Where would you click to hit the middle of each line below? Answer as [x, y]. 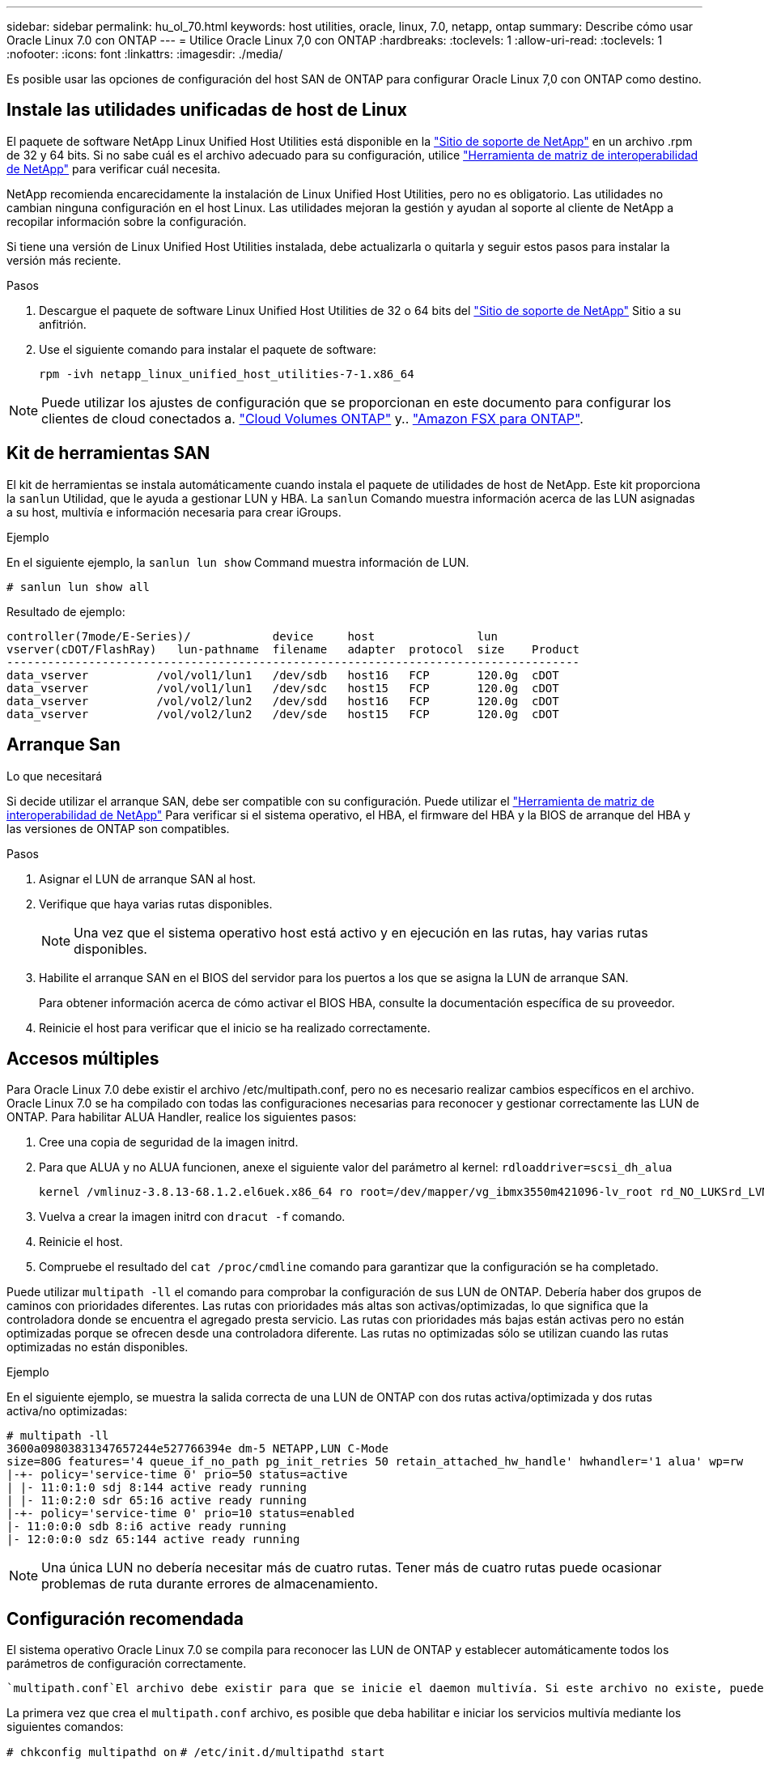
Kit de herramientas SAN [108, 453]
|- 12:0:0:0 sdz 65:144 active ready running [153, 1540]
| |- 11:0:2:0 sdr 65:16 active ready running [157, 1501]
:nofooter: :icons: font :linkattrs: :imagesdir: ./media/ [145, 54]
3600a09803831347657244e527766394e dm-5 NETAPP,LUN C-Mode [198, 1449]
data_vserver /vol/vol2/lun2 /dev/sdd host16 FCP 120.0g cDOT [283, 701]
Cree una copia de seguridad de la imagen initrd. [169, 1142]
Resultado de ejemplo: [66, 611]
